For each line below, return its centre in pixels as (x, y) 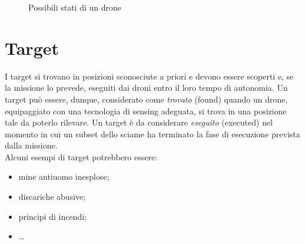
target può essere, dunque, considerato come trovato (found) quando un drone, (146, 99)
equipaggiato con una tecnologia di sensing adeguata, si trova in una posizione (146, 111)
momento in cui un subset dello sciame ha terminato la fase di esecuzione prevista (152, 133)
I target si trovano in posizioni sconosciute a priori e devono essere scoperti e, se (149, 76)
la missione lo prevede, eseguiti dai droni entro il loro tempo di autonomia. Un (146, 88)
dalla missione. (31, 145)
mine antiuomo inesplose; (64, 177)
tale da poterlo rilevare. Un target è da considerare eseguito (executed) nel (139, 122)
